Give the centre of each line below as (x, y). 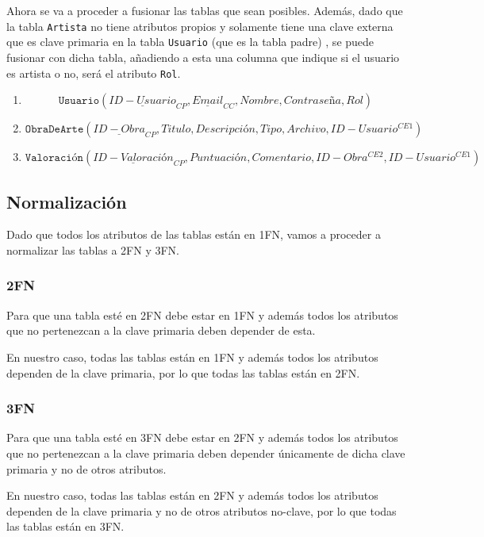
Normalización (67, 201)
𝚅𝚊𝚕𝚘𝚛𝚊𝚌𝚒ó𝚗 (54, 158)
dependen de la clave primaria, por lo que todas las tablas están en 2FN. (183, 372)
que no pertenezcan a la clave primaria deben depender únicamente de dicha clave (206, 453)
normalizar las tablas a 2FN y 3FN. (93, 249)
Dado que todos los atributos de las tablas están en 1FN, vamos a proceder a (194, 234)
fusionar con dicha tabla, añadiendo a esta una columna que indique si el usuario (203, 57)
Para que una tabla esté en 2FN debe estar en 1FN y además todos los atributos (202, 315)
